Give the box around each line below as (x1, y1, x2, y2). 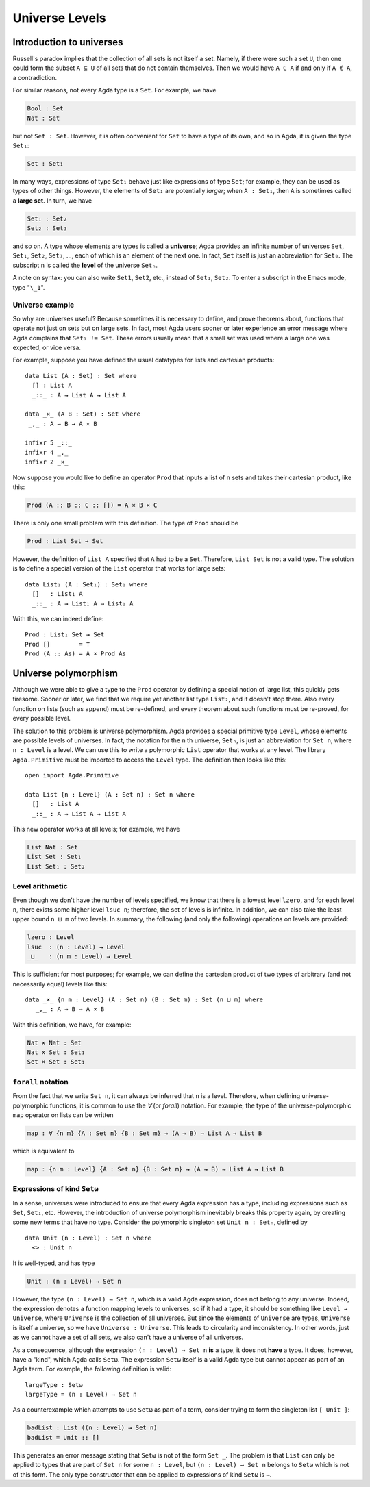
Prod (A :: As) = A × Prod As (25, 650, 127, 658)
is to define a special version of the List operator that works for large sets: (12, 564, 226, 573)
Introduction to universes (12, 36, 123, 48)
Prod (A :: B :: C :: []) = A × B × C (27, 501, 158, 510)
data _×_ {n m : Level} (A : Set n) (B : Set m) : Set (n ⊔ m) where (25, 995, 264, 1003)
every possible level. (12, 714, 71, 723)
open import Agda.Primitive (25, 771, 119, 779)
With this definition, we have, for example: (12, 1021, 132, 1029)
